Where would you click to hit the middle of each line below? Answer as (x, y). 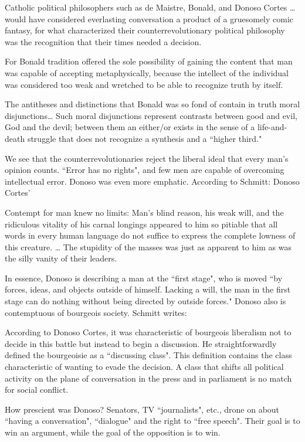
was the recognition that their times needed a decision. (103, 41)
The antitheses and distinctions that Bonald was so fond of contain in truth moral (152, 104)
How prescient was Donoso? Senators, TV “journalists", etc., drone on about (142, 409)
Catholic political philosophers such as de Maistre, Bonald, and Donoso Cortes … (150, 7)
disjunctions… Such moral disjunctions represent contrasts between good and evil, (151, 115)
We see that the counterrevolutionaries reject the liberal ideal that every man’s (147, 158)
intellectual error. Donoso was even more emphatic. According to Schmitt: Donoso (152, 181)
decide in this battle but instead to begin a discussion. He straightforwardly (141, 343)
